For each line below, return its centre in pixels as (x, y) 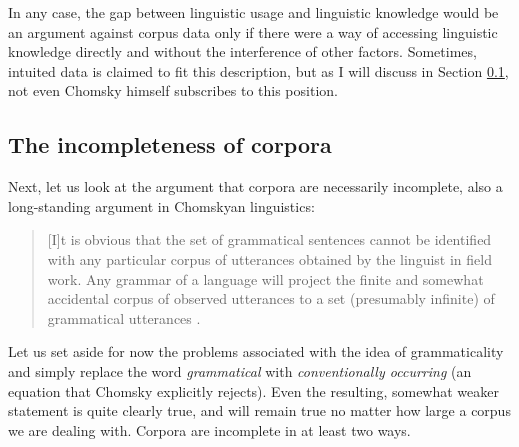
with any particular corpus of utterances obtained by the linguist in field (269, 258)
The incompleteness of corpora (170, 144)
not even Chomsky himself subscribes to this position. (173, 90)
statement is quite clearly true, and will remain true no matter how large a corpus (259, 410)
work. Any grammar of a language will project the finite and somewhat (265, 278)
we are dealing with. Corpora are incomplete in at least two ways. (209, 429)
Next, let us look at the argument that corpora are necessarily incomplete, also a (255, 186)
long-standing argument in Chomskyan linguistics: (161, 205)
